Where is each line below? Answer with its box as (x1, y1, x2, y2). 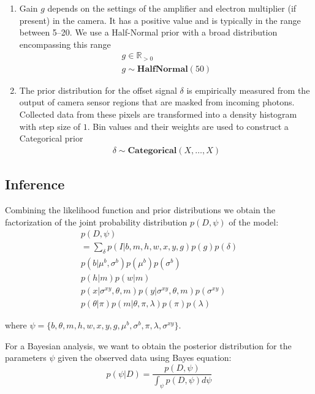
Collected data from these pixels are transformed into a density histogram (19, 108, 297, 121)
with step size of (19, 119, 81, 132)
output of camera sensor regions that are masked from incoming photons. (19, 96, 295, 108)
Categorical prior (19, 132, 83, 145)
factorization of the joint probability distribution (5, 215, 188, 228)
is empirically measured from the (186, 83, 310, 96)
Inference (5, 175, 65, 194)
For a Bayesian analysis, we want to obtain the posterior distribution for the (5, 339, 292, 352)
